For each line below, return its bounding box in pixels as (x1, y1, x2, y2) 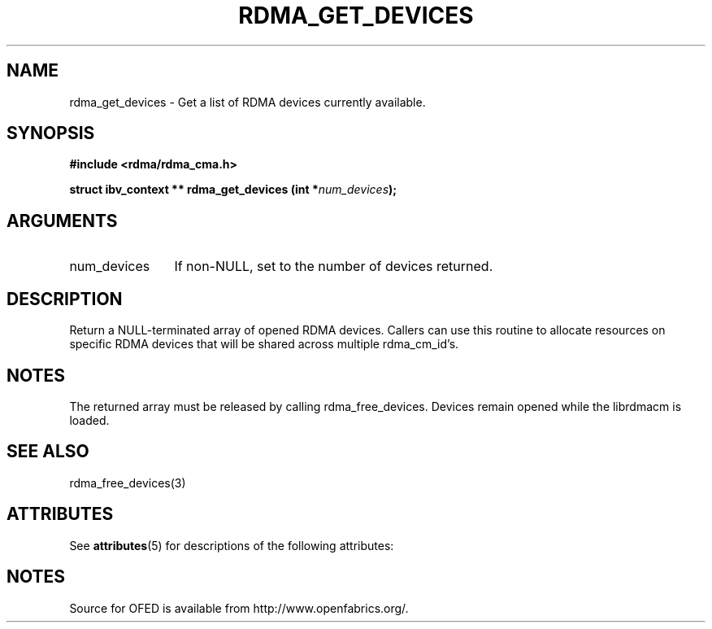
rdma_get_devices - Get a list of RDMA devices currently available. (69, 94, 426, 109)
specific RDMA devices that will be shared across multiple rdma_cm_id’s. (69, 337, 459, 352)
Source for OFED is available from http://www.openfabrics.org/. (69, 601, 409, 615)
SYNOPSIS (7, 123, 95, 144)
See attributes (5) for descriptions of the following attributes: (69, 538, 394, 553)
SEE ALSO (7, 441, 89, 462)
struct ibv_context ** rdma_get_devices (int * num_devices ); (69, 182, 397, 197)
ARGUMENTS (7, 210, 118, 231)
